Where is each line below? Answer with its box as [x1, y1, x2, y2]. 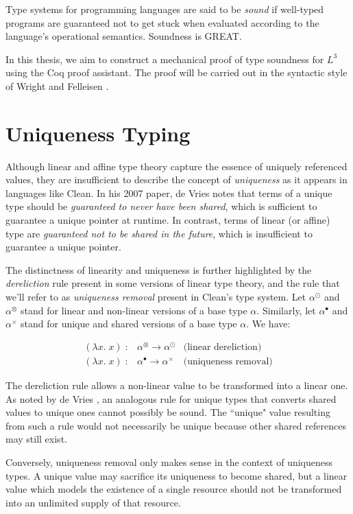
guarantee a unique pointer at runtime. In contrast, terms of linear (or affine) [5, 213, 330, 227]
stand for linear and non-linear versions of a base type [21, 303, 247, 317]
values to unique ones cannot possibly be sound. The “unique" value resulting [5, 405, 330, 419]
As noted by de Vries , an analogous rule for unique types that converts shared [5, 391, 337, 406]
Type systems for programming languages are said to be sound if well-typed [5, 2, 324, 16]
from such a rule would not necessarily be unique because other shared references [5, 418, 346, 432]
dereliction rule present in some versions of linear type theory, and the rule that [5, 276, 340, 290]
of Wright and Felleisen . [5, 78, 109, 93]
